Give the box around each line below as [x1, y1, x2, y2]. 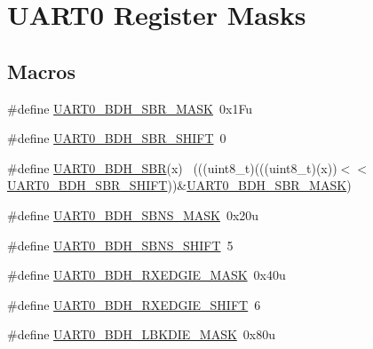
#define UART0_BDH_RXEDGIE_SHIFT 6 [7, 295, 261, 313]
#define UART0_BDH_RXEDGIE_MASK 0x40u [7, 266, 286, 284]
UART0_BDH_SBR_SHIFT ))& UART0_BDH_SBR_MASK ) [7, 176, 352, 194]
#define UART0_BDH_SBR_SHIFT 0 [7, 129, 226, 147]
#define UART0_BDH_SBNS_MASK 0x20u [7, 205, 259, 224]
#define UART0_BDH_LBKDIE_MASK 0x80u [7, 325, 276, 344]
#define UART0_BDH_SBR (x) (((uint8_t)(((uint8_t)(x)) [7, 158, 337, 177]
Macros [7, 57, 75, 84]
